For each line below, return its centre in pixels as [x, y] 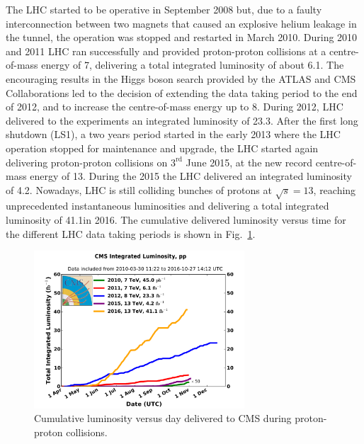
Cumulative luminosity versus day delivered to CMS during [163, 418]
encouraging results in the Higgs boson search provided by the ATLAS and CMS [181, 78]
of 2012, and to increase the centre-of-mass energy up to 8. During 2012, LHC [175, 107]
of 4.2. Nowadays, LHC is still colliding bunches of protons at [139, 189]
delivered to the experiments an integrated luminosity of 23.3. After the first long [182, 120]
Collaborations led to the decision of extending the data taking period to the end [182, 92]
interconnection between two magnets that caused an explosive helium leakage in [181, 23]
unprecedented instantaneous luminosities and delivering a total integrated [167, 206]
